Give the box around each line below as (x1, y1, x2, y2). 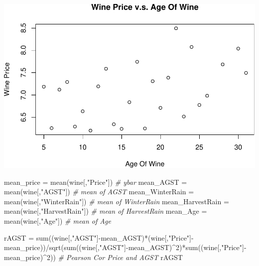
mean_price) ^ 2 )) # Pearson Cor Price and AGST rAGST (4, 252, 183, 262)
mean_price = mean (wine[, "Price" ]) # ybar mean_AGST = (4, 176, 187, 187)
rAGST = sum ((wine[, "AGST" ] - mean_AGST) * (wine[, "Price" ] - (4, 232, 194, 243)
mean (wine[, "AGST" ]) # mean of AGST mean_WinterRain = (4, 186, 194, 197)
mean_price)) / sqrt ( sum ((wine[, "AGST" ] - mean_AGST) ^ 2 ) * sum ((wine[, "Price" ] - (4, 242, 247, 253)
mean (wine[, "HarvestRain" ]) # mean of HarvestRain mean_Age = (4, 206, 207, 216)
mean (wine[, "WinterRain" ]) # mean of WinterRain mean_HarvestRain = (4, 196, 229, 206)
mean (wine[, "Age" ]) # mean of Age (4, 215, 111, 226)
